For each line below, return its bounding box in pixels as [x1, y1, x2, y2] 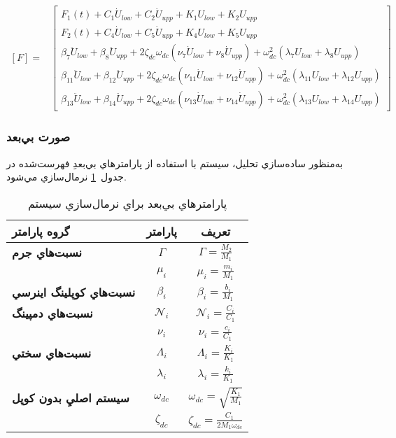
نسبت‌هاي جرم [12, 244, 82, 261]
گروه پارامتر [12, 222, 70, 239]
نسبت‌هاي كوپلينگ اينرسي [12, 284, 136, 301]
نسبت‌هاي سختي [12, 345, 92, 362]
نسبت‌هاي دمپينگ [12, 305, 93, 322]
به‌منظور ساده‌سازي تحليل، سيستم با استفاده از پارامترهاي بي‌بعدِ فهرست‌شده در [6, 155, 344, 170]
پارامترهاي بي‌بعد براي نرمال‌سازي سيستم [27, 195, 227, 211]
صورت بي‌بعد [6, 128, 71, 146]
